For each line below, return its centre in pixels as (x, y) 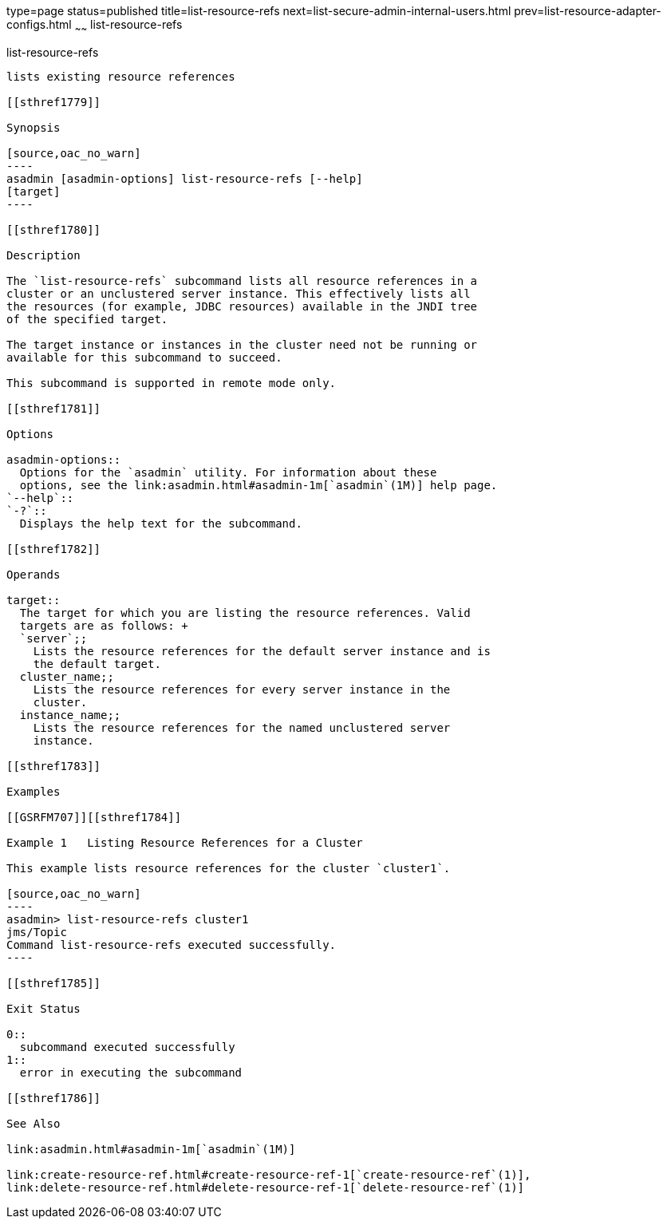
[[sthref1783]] (54, 766)
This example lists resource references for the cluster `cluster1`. (229, 868)
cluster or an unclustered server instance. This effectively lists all (239, 293)
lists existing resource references (121, 76)
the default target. (97, 664)
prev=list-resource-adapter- (588, 11)
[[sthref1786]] (54, 1098)
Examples (34, 791)
